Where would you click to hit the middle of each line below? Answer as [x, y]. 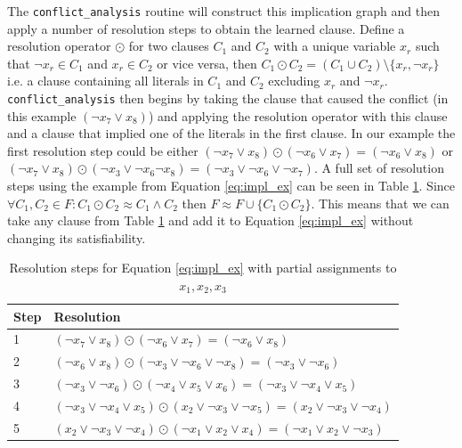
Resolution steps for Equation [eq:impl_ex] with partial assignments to [203, 268]
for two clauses [169, 46]
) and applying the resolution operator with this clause [298, 115]
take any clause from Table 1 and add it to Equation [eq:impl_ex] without [211, 220]
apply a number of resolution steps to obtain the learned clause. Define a [206, 28]
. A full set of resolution [379, 168]
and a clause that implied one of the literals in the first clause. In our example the [231, 133]
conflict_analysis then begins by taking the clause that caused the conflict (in [228, 98]
